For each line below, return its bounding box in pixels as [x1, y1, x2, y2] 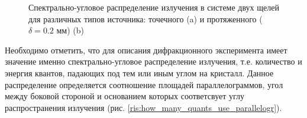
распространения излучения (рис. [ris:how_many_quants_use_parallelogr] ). [5, 101, 282, 113]
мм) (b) [56, 24, 84, 36]
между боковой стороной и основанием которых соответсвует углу [5, 90, 245, 102]
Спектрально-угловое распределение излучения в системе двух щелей [28, 1, 279, 13]
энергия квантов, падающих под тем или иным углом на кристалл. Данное [5, 66, 274, 79]
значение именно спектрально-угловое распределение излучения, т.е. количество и [5, 55, 302, 68]
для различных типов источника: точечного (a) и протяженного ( [28, 12, 263, 25]
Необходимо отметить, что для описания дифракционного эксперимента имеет [5, 43, 287, 56]
